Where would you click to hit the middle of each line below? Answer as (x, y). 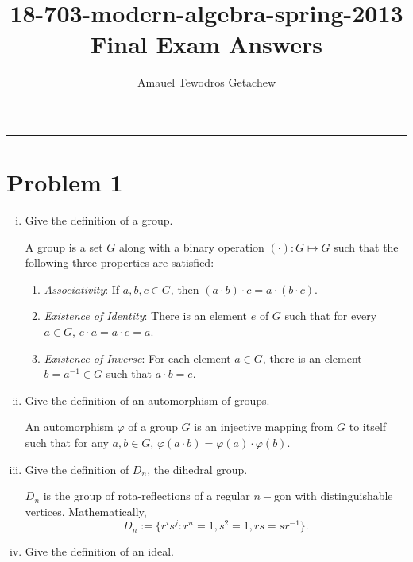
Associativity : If (82, 289)
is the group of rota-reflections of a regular (147, 496)
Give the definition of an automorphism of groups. (147, 400)
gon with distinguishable (334, 496)
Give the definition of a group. (99, 220)
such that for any (67, 442)
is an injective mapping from (264, 427)
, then (185, 289)
